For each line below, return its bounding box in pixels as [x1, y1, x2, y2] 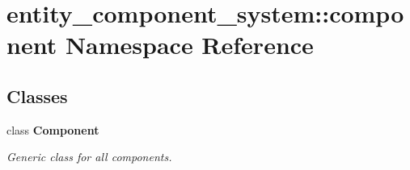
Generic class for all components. [6, 148, 172, 165]
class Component [6, 121, 99, 138]
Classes [6, 83, 68, 108]
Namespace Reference [65, 28, 314, 61]
